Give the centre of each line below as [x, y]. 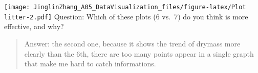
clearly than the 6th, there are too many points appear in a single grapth [139, 53]
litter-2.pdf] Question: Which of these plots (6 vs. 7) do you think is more [126, 16]
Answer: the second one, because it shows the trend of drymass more [132, 43]
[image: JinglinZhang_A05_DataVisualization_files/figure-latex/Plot [125, 7]
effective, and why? [34, 26]
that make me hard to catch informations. [90, 64]
